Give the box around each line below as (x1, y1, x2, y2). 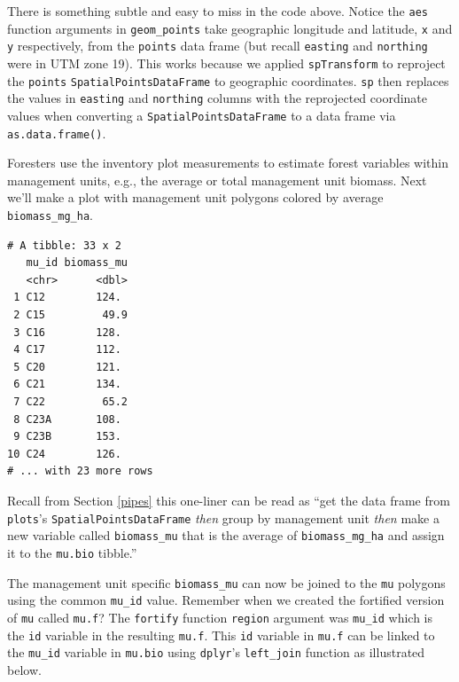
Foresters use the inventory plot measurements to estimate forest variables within (7, 153, 448, 172)
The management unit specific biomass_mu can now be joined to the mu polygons (7, 573, 446, 592)
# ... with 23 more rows (7, 465, 153, 478)
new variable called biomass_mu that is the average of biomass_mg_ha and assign (7, 526, 445, 545)
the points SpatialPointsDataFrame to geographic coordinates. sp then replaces (7, 71, 449, 90)
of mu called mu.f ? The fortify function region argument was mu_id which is (7, 608, 433, 626)
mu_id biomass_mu (26, 256, 128, 270)
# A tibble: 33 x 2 (7, 239, 121, 252)
